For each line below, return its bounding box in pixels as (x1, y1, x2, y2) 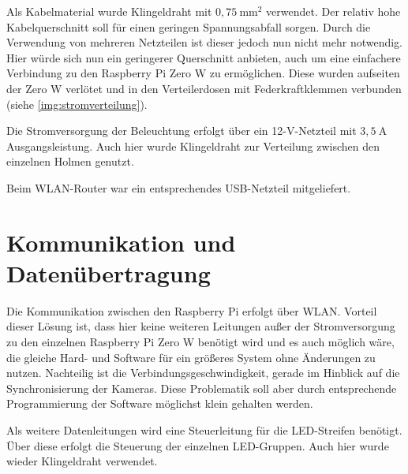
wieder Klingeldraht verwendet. (6, 453, 158, 469)
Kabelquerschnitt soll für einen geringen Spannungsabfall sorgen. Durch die (6, 18, 371, 35)
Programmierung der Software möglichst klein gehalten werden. (6, 395, 313, 412)
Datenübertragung (6, 256, 211, 289)
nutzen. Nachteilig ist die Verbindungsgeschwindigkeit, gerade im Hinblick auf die (6, 364, 400, 381)
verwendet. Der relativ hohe (266, 3, 401, 19)
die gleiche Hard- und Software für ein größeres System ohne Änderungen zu (6, 349, 376, 365)
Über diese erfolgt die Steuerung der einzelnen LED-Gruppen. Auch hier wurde (6, 437, 389, 453)
